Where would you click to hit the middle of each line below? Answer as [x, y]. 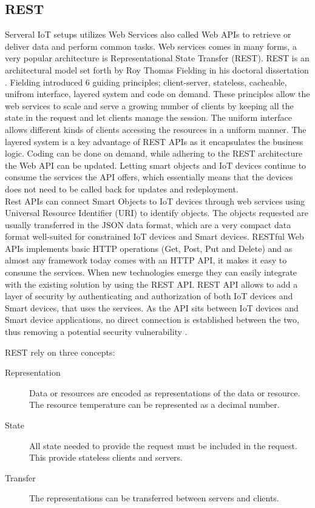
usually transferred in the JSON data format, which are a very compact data [148, 224]
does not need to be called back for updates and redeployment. [122, 188]
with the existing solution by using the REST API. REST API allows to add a [151, 284]
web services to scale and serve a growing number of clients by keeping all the [149, 105]
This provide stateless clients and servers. [106, 457]
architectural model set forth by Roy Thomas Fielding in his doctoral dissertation [157, 69]
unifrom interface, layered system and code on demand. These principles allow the [157, 94]
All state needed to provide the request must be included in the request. [163, 445]
